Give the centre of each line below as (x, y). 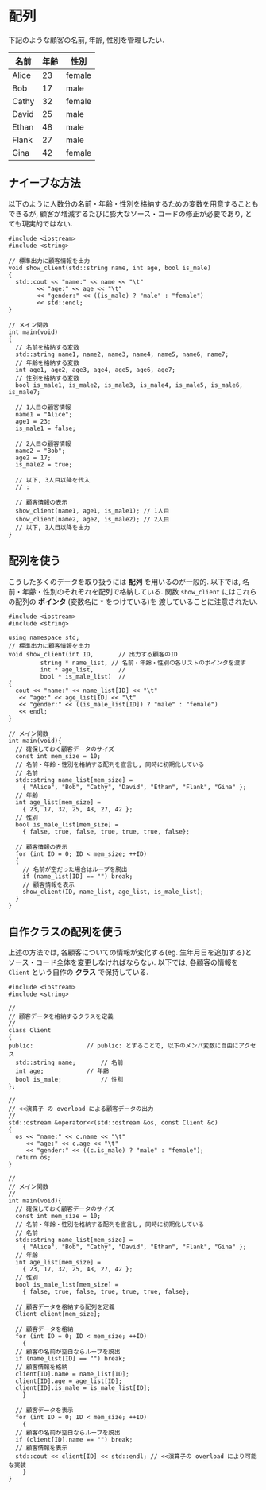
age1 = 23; (33, 421)
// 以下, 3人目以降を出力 (53, 528)
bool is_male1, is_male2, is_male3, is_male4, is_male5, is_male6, (129, 385)
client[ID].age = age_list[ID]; (69, 1381)
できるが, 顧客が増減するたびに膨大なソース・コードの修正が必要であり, (126, 213)
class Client (30, 1031)
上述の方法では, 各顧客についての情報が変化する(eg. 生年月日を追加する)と (130, 952)
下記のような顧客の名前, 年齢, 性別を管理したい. (86, 40)
